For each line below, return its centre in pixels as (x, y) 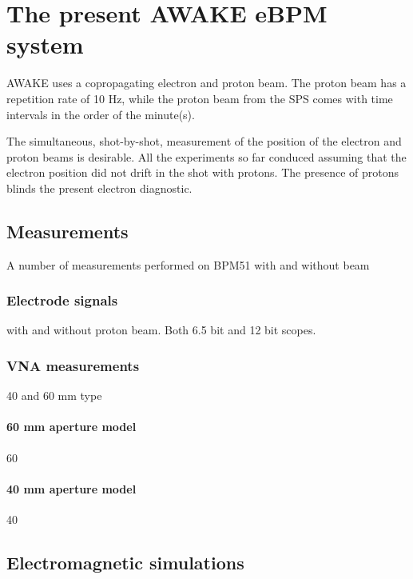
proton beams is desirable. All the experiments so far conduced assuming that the (206, 156)
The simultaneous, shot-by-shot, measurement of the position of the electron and (204, 141)
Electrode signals (62, 300)
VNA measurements (73, 365)
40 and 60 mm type (54, 395)
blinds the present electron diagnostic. (99, 188)
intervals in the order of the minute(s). (101, 114)
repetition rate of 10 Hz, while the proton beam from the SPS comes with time (200, 98)
